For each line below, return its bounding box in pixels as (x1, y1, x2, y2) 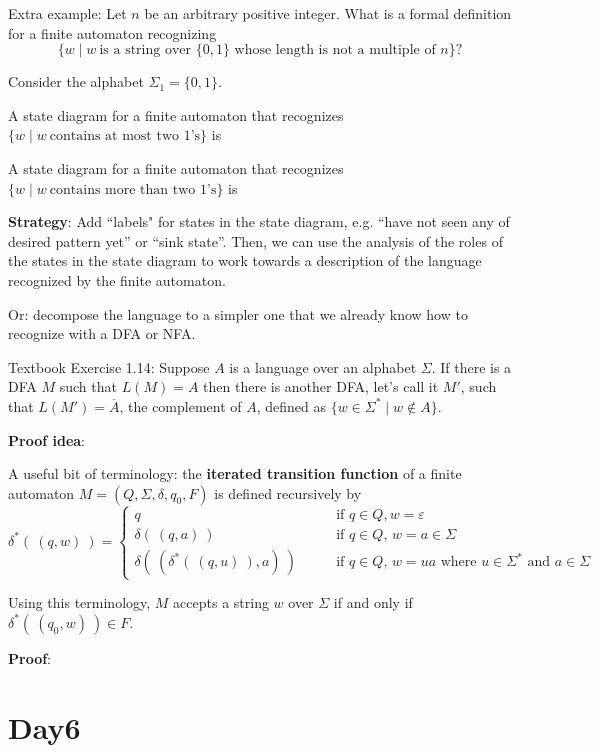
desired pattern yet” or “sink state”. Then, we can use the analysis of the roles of (8, 230, 503, 251)
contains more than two (49, 182, 196, 197)
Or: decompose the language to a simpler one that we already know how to (8, 303, 468, 324)
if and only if (333, 592, 413, 613)
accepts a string (173, 592, 269, 613)
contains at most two (49, 129, 180, 144)
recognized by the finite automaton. (8, 269, 226, 290)
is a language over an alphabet (229, 356, 417, 377)
